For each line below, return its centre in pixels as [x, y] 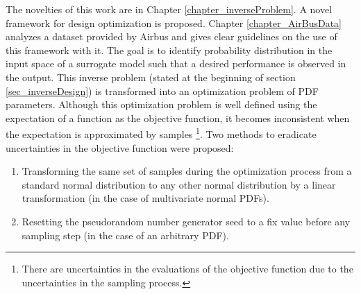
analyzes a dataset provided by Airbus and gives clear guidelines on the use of [171, 36]
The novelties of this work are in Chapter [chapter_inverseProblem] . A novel [169, 9]
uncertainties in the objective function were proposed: [120, 147]
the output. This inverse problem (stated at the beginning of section [151, 77]
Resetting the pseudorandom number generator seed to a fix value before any [186, 221]
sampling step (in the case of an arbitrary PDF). [125, 235]
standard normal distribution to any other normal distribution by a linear [179, 184]
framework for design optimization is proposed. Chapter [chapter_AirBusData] [174, 23]
